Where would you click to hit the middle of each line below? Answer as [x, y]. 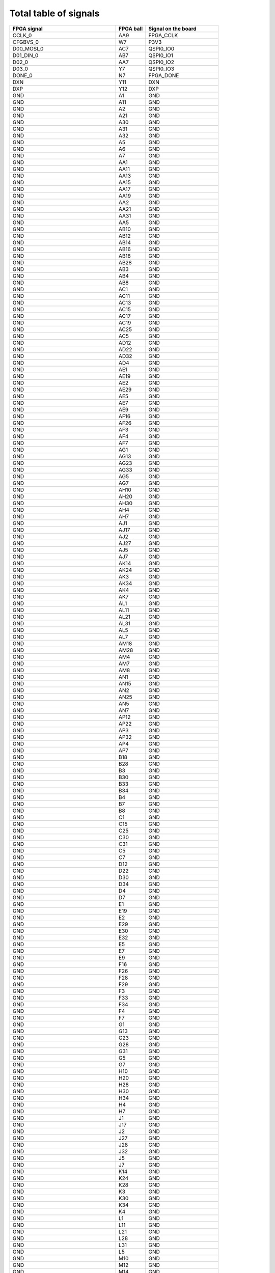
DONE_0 [22, 75]
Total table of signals [54, 13]
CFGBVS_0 [26, 42]
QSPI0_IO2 [161, 62]
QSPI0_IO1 [161, 55]
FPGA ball [131, 29]
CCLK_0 [22, 35]
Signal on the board [173, 29]
